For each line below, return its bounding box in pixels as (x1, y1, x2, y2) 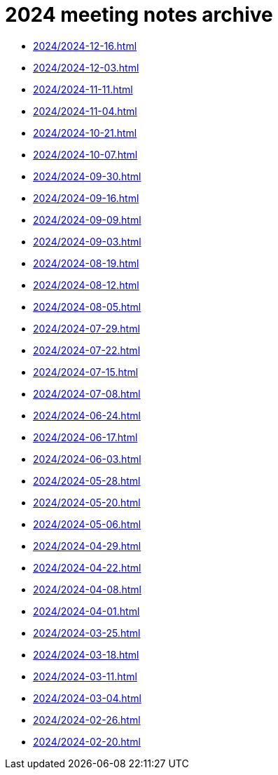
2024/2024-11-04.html (33, 105, 137, 117)
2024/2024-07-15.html (33, 365, 139, 378)
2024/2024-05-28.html (33, 474, 141, 487)
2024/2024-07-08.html (33, 387, 141, 400)
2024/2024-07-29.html (33, 322, 140, 335)
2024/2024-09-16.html (33, 191, 139, 204)
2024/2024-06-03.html (33, 452, 141, 465)
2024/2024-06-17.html (33, 431, 138, 443)
